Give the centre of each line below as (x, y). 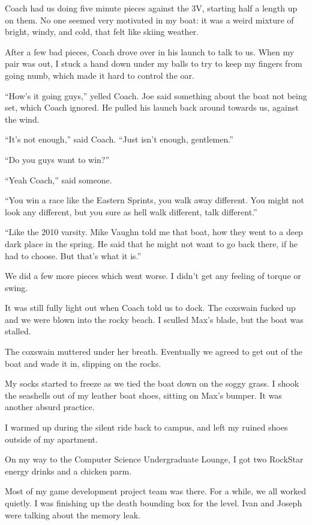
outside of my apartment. (51, 439)
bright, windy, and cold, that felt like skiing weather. (102, 32)
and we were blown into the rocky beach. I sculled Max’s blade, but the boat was (154, 319)
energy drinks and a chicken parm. (68, 471)
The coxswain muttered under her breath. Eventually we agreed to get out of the (154, 352)
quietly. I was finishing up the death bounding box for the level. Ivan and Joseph (154, 503)
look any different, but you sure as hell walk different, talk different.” (131, 211)
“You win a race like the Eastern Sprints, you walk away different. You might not (154, 200)
